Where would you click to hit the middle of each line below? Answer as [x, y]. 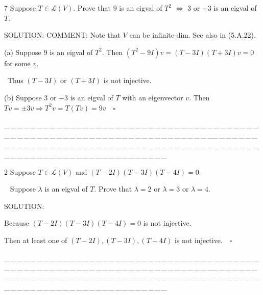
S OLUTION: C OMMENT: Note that [62, 35]
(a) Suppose [23, 52]
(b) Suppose [23, 97]
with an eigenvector [153, 97]
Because [17, 223]
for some [17, 63]
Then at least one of [36, 240]
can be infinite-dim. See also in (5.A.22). [193, 35]
